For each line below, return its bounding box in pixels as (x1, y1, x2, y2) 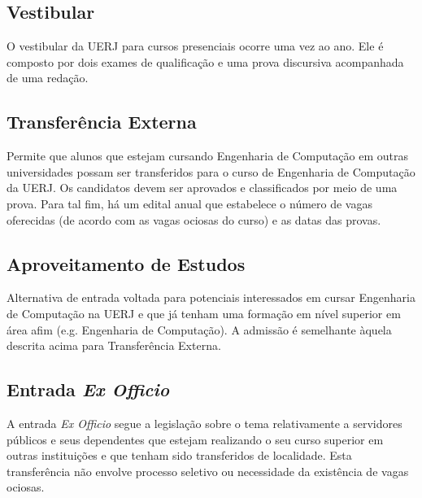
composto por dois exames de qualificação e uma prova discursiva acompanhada (7, 53, 404, 70)
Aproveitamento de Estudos (7, 251, 246, 276)
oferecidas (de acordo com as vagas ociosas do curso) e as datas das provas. (7, 211, 381, 228)
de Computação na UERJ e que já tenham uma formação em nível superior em (7, 304, 401, 321)
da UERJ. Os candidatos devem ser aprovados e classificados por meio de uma (7, 179, 398, 196)
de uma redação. (7, 69, 89, 86)
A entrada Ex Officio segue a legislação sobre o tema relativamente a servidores (7, 414, 402, 431)
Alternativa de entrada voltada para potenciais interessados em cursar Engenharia (7, 289, 415, 306)
